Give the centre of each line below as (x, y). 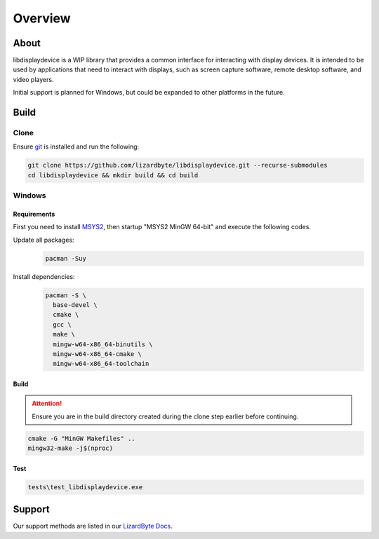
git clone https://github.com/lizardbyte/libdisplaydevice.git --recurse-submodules (178, 165)
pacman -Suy (66, 258)
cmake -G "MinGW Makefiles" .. (82, 438)
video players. (33, 79)
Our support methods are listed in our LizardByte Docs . (93, 526)
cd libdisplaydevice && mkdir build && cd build (113, 175)
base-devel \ (75, 305)
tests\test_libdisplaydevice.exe (85, 487)
